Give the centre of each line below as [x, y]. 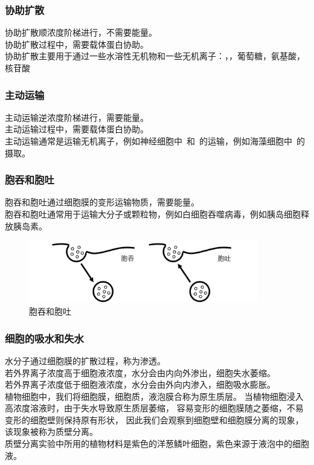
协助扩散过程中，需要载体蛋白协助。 [77, 44]
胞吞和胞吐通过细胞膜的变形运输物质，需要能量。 [102, 202]
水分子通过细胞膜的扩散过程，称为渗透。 [85, 360]
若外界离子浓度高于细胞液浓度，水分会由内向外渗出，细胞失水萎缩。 [140, 372]
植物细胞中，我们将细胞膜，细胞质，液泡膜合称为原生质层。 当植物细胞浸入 [154, 396]
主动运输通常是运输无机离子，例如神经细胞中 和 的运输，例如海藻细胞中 [149, 141]
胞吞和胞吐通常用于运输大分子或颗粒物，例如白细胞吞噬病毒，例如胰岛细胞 [153, 214]
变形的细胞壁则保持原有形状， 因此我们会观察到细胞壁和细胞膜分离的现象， [154, 419]
